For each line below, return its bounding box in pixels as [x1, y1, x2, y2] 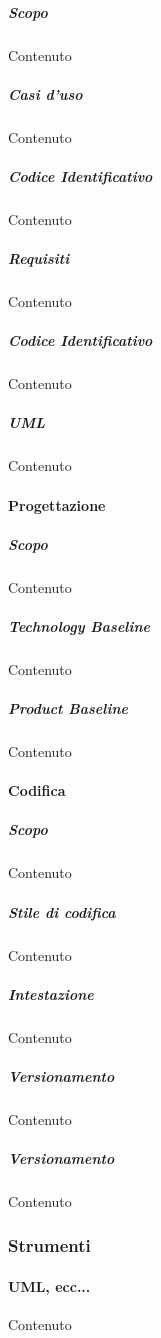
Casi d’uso [8, 83, 83, 104]
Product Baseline [8, 698, 128, 719]
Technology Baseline [8, 615, 151, 636]
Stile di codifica [8, 901, 116, 922]
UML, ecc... [8, 1276, 91, 1296]
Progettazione [8, 494, 106, 515]
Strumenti [8, 1233, 91, 1258]
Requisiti [8, 248, 70, 269]
